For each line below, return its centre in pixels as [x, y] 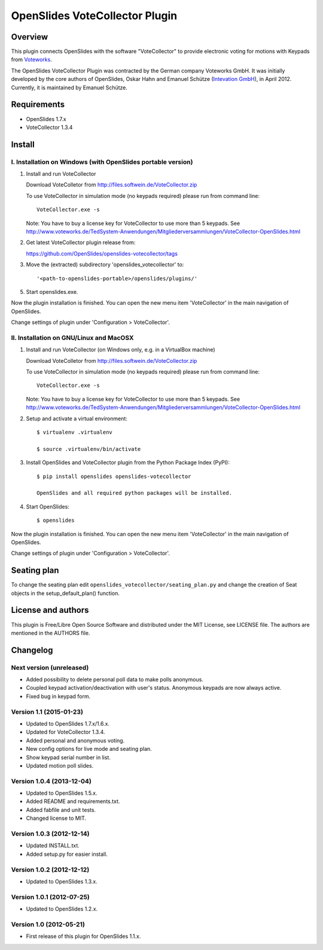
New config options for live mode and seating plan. [89, 749]
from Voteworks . [31, 59]
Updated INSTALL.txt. [53, 846]
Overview [30, 37]
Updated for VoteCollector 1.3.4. [65, 732]
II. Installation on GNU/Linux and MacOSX [72, 338]
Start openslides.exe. [52, 291]
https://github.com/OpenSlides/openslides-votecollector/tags [102, 253]
